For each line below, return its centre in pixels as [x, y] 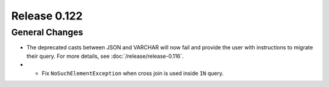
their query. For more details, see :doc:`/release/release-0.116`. [105, 56]
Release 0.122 [47, 16]
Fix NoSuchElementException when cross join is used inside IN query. [133, 73]
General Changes [47, 32]
